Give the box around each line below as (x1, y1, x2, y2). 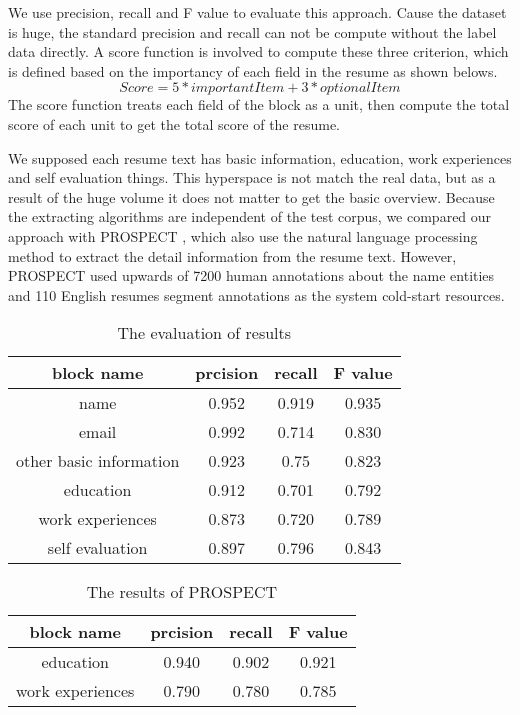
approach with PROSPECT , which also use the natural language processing (8, 225, 478, 246)
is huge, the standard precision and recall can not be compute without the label (8, 21, 497, 42)
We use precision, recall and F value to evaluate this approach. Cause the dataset (8, 2, 507, 22)
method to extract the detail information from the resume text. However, (8, 245, 457, 266)
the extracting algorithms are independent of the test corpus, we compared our (8, 206, 492, 227)
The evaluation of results (117, 321, 292, 345)
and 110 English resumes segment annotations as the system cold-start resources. (8, 284, 505, 305)
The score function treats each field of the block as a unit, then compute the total (8, 94, 510, 115)
